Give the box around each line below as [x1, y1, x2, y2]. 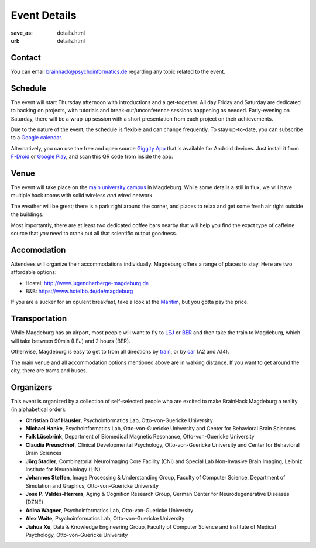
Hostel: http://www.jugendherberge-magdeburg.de [25, 279, 149, 286]
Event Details [11, 9, 77, 22]
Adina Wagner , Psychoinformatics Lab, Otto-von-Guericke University [25, 506, 194, 513]
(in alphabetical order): [11, 406, 66, 413]
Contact [11, 53, 41, 63]
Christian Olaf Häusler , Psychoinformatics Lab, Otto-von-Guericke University [25, 416, 213, 424]
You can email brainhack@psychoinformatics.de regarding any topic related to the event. [11, 68, 225, 75]
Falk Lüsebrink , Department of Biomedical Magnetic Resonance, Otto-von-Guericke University [25, 433, 255, 440]
